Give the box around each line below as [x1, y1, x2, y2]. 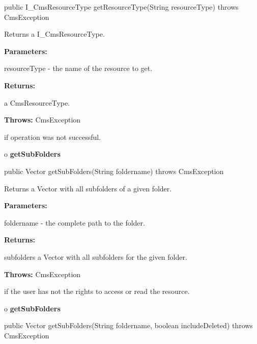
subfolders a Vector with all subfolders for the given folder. [4, 251, 187, 262]
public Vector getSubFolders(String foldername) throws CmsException [4, 165, 224, 176]
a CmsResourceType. [4, 97, 70, 108]
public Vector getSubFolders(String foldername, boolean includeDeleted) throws [4, 320, 253, 331]
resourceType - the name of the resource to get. [4, 63, 153, 73]
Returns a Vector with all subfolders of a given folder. [4, 183, 172, 193]
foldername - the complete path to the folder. [4, 217, 145, 228]
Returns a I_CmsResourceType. [4, 29, 105, 39]
